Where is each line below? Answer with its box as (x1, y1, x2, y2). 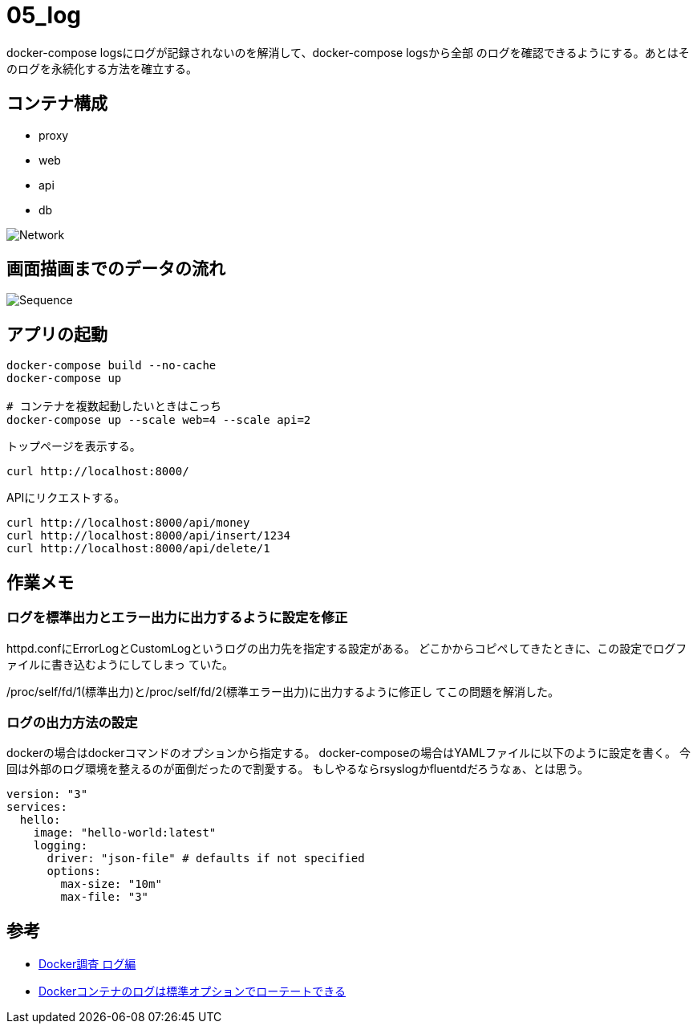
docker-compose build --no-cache (6, 359, 217, 373)
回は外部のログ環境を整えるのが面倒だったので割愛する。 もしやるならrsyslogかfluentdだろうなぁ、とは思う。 (6, 762, 590, 776)
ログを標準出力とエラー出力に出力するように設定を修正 (6, 609, 348, 626)
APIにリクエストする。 (6, 491, 126, 505)
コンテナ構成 (6, 93, 107, 114)
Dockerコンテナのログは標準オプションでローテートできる (38, 984, 346, 999)
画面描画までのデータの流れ (6, 259, 225, 279)
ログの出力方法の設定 (6, 714, 138, 731)
